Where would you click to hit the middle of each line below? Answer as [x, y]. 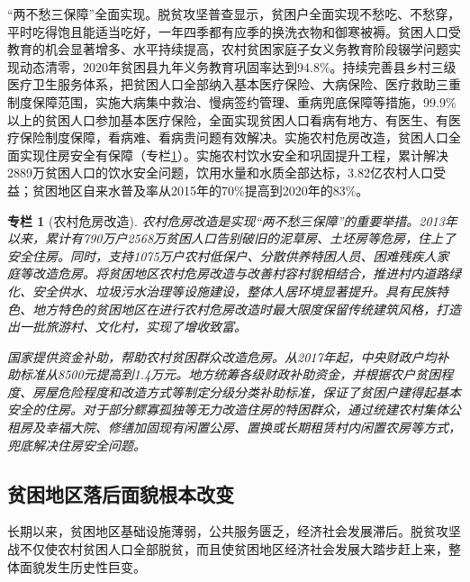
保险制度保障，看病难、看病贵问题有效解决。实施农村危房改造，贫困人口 [234, 137]
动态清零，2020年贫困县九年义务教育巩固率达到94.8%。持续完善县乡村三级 [238, 66]
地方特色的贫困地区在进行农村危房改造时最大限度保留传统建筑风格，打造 [246, 309]
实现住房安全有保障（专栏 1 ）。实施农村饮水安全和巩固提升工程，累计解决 [234, 155]
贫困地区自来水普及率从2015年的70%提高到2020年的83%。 [200, 190]
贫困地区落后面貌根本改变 [121, 493]
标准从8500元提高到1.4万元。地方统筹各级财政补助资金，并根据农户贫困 [230, 374]
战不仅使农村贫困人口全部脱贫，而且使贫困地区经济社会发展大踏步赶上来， [228, 549]
